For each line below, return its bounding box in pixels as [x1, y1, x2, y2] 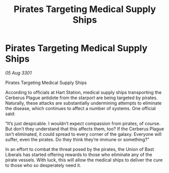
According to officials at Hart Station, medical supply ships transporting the [5, 89, 162, 95]
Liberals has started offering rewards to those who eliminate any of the [5, 151, 152, 157]
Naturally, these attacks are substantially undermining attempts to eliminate [5, 100, 162, 106]
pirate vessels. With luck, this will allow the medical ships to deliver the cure [5, 157, 163, 163]
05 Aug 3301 [5, 69, 32, 76]
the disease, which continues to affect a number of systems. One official [5, 105, 156, 111]
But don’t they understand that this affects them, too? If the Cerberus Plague [5, 126, 164, 132]
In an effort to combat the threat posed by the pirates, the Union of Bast [5, 146, 154, 152]
